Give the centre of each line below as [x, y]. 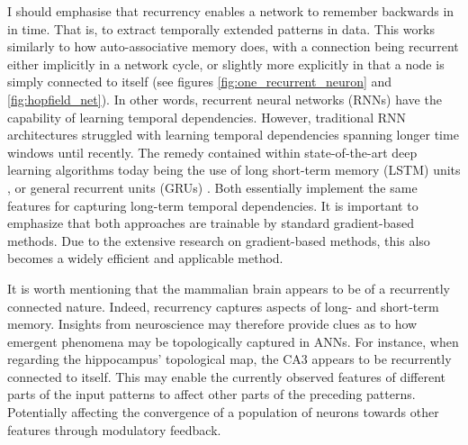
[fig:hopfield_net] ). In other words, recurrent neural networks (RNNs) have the [225, 99]
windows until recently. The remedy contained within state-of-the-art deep [212, 152]
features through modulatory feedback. [114, 429]
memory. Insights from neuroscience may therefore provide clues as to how [212, 324]
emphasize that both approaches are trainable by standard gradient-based [211, 223]
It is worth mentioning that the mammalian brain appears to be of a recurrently [229, 288]
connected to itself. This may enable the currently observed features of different [226, 376]
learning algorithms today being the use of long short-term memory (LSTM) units [234, 170]
